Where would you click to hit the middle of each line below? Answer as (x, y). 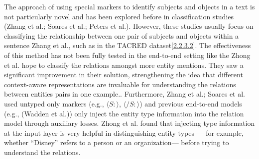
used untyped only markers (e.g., (54, 103)
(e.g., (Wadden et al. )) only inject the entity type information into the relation (124, 113)
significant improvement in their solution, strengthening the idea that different (124, 75)
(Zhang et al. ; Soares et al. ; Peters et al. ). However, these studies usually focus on (129, 26)
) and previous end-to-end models (191, 103)
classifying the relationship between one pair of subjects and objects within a (122, 35)
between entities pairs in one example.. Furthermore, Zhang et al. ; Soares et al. (125, 94)
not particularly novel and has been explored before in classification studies (119, 16)
